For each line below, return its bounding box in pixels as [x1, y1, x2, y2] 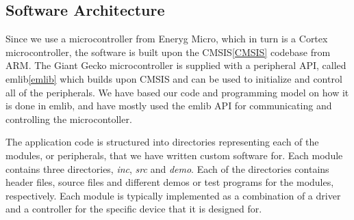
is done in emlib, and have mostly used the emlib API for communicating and [5, 98, 332, 113]
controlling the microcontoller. [5, 111, 132, 126]
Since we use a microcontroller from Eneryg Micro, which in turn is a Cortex [5, 31, 328, 46]
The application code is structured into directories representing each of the [5, 135, 319, 149]
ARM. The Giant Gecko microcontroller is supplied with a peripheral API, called [5, 58, 346, 72]
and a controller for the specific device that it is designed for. [5, 202, 262, 216]
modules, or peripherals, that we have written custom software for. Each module [5, 148, 343, 162]
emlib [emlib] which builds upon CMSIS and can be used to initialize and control [5, 71, 342, 85]
